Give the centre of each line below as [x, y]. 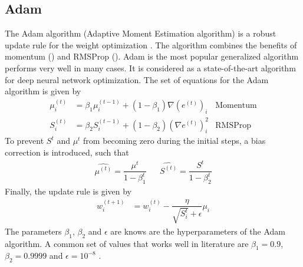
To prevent [24, 141]
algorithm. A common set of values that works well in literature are [127, 243]
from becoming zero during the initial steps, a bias [174, 141]
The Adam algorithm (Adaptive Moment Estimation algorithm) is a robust [141, 33]
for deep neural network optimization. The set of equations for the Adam [137, 79]
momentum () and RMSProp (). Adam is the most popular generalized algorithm [152, 56]
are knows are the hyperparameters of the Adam [198, 231]
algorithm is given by [43, 91]
